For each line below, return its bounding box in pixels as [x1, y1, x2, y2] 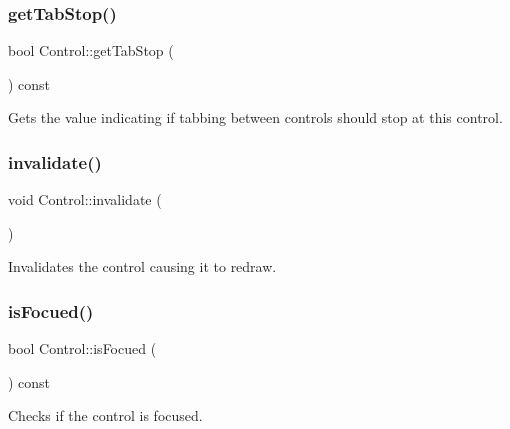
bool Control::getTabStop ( [8, 40, 174, 61]
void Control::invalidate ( [8, 189, 162, 210]
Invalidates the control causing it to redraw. [8, 256, 277, 277]
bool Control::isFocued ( [8, 338, 157, 359]
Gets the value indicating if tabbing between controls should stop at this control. [8, 107, 503, 128]
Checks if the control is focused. [8, 405, 203, 426]
